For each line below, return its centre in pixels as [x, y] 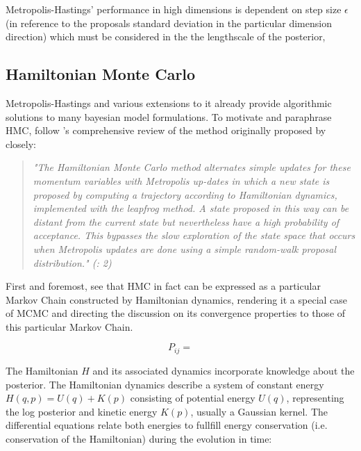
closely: [21, 143]
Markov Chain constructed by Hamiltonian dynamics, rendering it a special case [177, 299]
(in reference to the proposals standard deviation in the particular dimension [169, 23]
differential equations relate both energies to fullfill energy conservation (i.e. [167, 425]
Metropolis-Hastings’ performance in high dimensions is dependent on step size [174, 9]
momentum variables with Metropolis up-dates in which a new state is [181, 180]
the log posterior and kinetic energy [82, 411]
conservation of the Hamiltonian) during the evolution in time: [139, 438]
